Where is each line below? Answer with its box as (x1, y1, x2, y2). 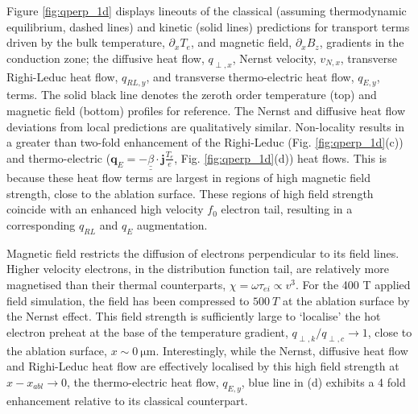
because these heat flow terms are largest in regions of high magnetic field (6, 169, 370, 186)
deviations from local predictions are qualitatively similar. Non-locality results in (6, 118, 405, 135)
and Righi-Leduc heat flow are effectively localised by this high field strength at (6, 358, 399, 375)
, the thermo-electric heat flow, (66, 373, 219, 390)
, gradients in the (319, 34, 404, 51)
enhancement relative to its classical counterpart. (6, 391, 248, 408)
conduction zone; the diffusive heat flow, (6, 49, 205, 66)
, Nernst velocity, (232, 49, 317, 66)
